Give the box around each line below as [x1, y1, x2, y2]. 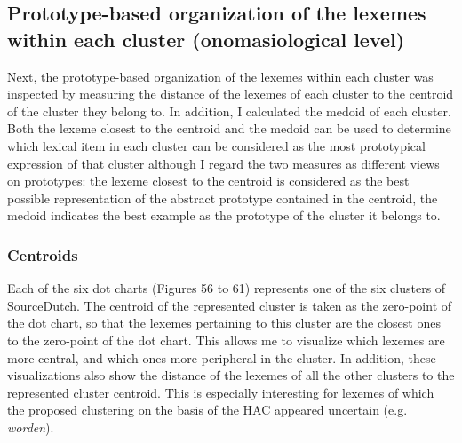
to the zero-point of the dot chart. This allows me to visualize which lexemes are [7, 330, 445, 349]
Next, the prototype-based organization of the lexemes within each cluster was [7, 67, 434, 85]
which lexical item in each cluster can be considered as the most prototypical [7, 136, 426, 154]
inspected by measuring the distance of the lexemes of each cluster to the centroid [7, 84, 454, 103]
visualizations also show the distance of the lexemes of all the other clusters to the [7, 366, 455, 384]
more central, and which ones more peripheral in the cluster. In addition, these [7, 348, 436, 367]
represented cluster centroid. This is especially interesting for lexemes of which [7, 383, 434, 401]
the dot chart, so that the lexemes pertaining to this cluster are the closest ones [7, 313, 441, 332]
